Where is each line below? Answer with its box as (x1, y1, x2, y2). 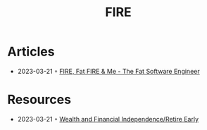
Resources (7, 92, 72, 108)
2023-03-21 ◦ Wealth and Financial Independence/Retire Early (17, 115, 199, 123)
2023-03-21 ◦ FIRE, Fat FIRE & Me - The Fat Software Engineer (17, 67, 200, 75)
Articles (7, 44, 55, 60)
